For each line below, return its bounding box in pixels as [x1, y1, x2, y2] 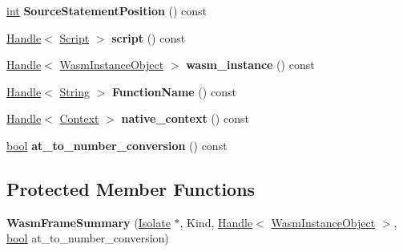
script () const [111, 29, 186, 46]
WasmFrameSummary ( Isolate [6, 213, 171, 230]
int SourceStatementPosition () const [6, 2, 208, 18]
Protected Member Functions [6, 176, 256, 201]
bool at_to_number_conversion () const [6, 136, 228, 153]
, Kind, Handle [179, 213, 253, 230]
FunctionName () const [111, 83, 236, 100]
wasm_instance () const [186, 56, 315, 73]
